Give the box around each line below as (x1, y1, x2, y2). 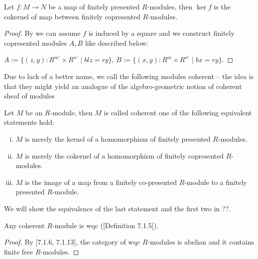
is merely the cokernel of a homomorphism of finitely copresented (25, 150, 224, 161)
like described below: (85, 37, 148, 48)
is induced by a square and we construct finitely (88, 28, 235, 38)
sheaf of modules (4, 90, 55, 101)
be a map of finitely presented (48, 1, 140, 11)
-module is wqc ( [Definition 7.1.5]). (52, 220, 159, 230)
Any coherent (4, 220, 45, 230)
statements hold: (4, 117, 54, 127)
